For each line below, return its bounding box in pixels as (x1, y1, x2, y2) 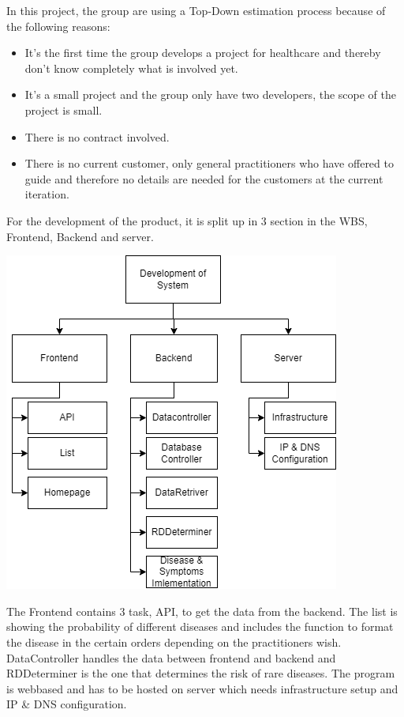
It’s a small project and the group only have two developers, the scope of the (24, 86, 396, 103)
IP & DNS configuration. (6, 696, 127, 712)
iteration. (24, 186, 69, 202)
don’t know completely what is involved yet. (24, 59, 238, 76)
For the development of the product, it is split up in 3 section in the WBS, (6, 212, 368, 228)
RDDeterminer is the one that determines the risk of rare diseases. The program (6, 665, 395, 681)
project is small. (24, 101, 103, 118)
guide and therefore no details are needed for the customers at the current (24, 170, 383, 187)
